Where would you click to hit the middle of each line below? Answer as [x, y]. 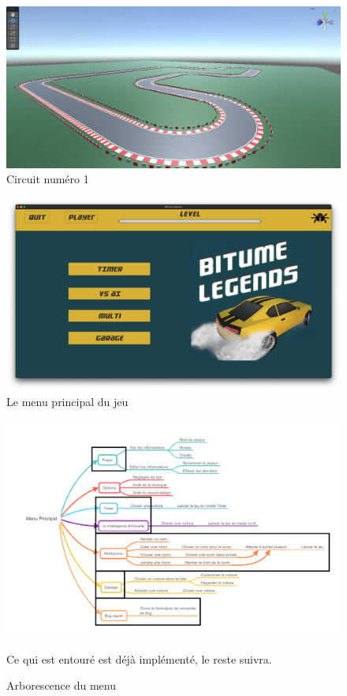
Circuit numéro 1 [48, 179]
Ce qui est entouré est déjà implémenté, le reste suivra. [139, 658]
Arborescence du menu [61, 685]
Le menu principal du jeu [67, 401]
